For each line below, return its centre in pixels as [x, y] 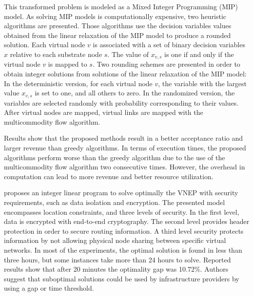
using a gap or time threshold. [49, 288]
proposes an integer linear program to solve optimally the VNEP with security [121, 193]
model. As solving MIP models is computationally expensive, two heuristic [115, 16]
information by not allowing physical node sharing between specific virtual [115, 240]
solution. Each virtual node [45, 45]
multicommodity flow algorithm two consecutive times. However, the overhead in [125, 167]
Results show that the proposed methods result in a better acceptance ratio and [124, 138]
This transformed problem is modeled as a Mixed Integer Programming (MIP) [121, 6]
